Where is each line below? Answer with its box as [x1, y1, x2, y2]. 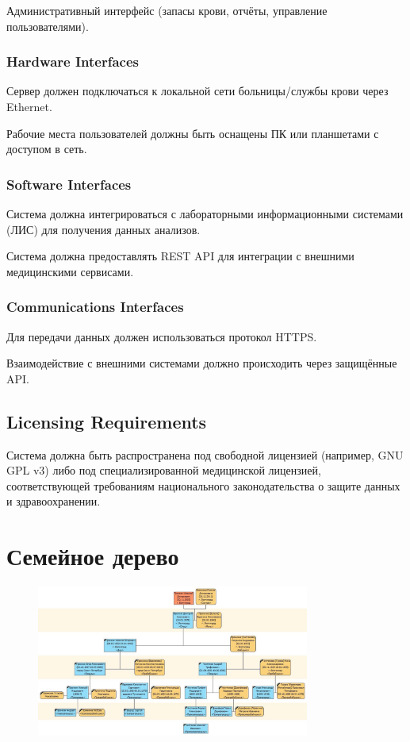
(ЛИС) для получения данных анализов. [6, 221, 201, 237]
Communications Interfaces [6, 297, 184, 317]
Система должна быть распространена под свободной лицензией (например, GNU [6, 446, 404, 463]
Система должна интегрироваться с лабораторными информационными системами [6, 206, 404, 221]
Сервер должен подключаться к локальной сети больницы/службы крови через [6, 83, 389, 99]
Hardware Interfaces [6, 52, 139, 71]
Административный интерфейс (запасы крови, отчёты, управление [6, 2, 328, 18]
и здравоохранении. [6, 493, 101, 509]
